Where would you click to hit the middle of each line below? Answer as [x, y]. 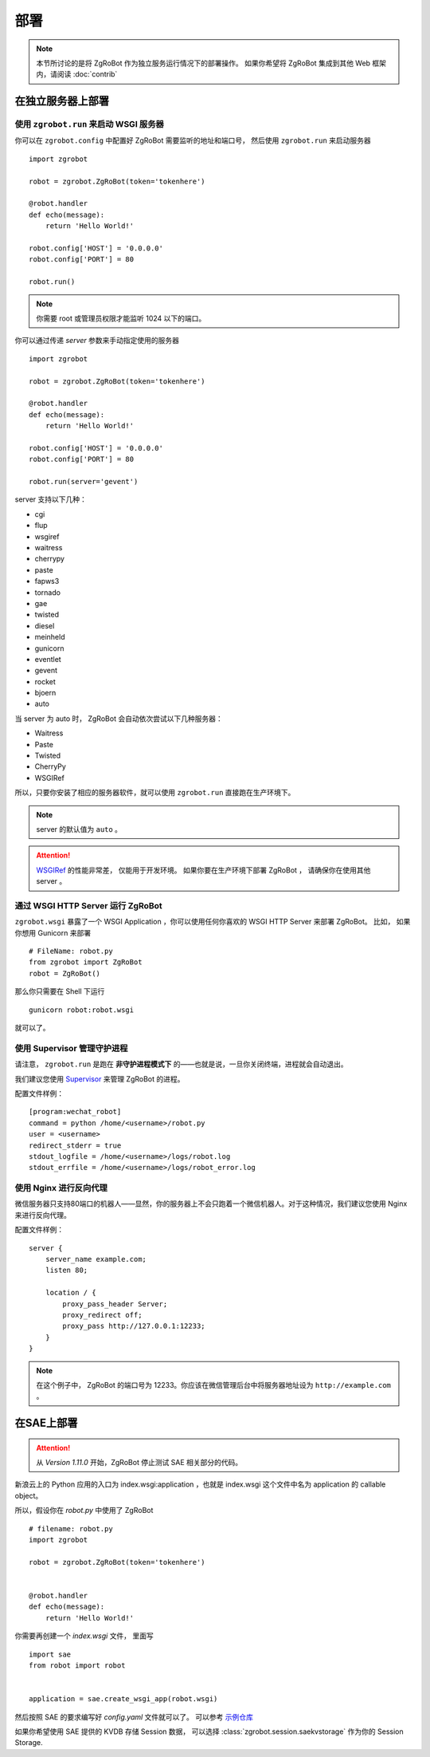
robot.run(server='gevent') [84, 482]
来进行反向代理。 [43, 1215]
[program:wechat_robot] [75, 1112]
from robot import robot [77, 1665]
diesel [45, 625]
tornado [48, 592]
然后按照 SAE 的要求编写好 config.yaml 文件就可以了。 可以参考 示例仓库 [134, 1717]
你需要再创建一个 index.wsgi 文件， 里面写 [84, 1636]
